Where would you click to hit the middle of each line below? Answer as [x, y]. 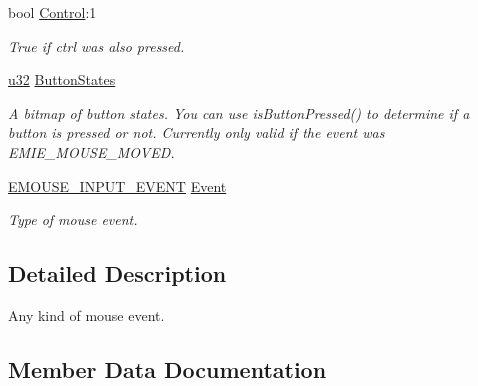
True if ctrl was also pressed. [96, 45]
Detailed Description [117, 273]
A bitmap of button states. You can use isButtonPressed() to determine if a [239, 112]
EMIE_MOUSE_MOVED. [91, 151]
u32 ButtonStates [62, 79]
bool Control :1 [52, 12]
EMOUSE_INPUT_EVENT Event [117, 185]
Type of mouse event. [73, 219]
